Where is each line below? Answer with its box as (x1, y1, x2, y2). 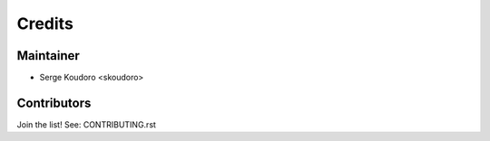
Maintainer (16, 48, 81, 63)
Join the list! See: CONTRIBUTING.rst (16, 118, 156, 130)
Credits (16, 14, 74, 33)
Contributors (16, 95, 92, 110)
